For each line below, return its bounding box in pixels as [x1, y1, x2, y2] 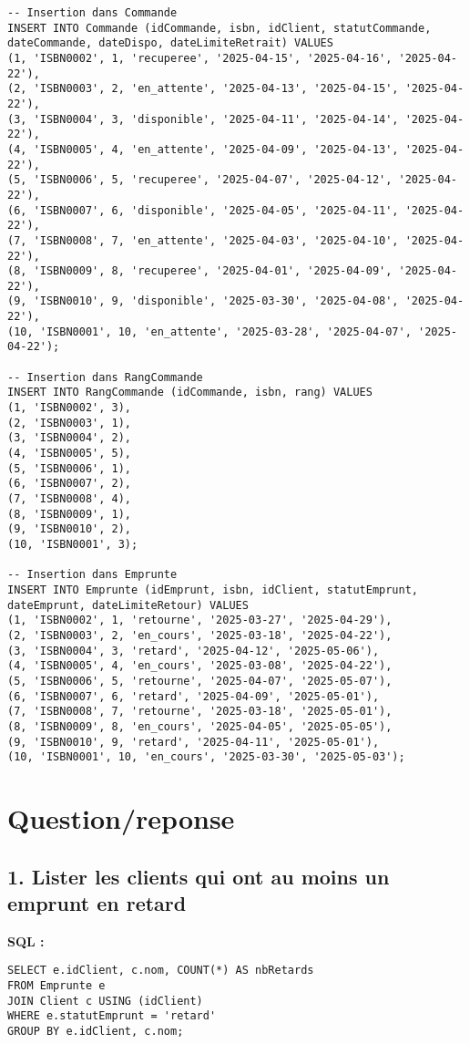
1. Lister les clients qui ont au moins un [7, 862, 390, 890]
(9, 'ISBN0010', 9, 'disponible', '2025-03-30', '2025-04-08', [7, 295, 399, 308]
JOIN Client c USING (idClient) [7, 994, 203, 1008]
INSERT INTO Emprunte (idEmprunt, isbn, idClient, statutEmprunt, [7, 583, 419, 596]
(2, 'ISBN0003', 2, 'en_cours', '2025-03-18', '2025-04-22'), [7, 628, 393, 642]
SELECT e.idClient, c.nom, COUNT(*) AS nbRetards [7, 964, 314, 977]
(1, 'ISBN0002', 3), [7, 401, 132, 415]
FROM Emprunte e [7, 979, 106, 993]
